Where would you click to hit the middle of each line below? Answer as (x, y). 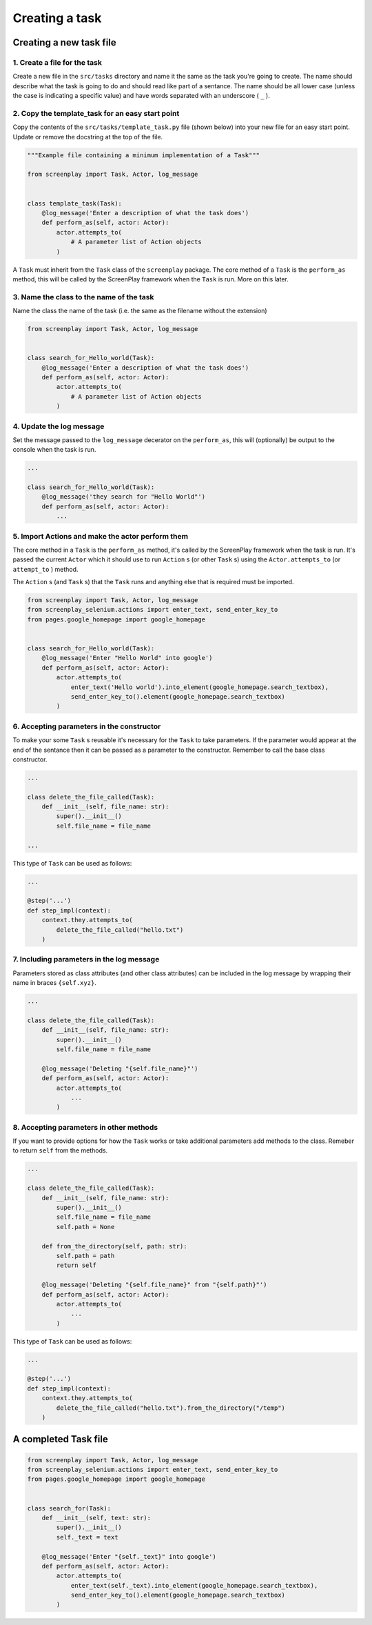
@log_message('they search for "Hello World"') (124, 497)
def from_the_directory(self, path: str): (114, 1246)
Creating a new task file (64, 42)
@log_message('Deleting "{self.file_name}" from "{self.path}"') (154, 1285)
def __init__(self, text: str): (96, 1518)
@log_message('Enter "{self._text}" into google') (129, 1556)
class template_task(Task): (74, 203)
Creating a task (57, 18)
